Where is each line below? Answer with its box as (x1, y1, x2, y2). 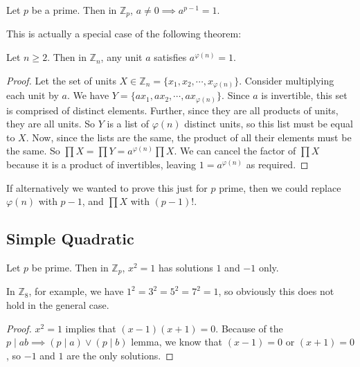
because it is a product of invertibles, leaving (6, 157, 197, 172)
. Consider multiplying (239, 73, 334, 87)
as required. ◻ (246, 157, 309, 172)
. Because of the (215, 321, 283, 335)
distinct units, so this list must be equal (184, 116, 353, 131)
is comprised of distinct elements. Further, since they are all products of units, (6, 102, 339, 117)
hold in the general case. (6, 298, 109, 312)
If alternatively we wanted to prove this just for (6, 180, 208, 195)
